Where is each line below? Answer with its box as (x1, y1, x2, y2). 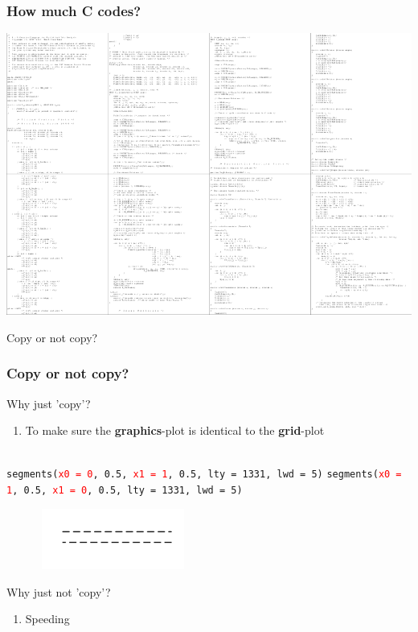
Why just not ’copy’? (6, 583, 111, 600)
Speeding (25, 610, 70, 627)
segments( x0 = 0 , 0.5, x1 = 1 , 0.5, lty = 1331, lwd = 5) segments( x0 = (6, 469, 402, 481)
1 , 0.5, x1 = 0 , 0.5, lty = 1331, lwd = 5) (6, 485, 243, 497)
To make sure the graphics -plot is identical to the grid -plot (25, 422, 325, 439)
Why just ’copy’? (6, 394, 91, 411)
